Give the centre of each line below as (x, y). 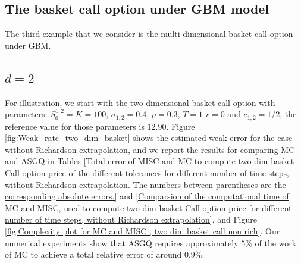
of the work (276, 242)
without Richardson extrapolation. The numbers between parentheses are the (145, 184)
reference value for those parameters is (75, 126)
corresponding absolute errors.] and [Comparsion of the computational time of (147, 196)
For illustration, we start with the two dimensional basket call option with (140, 102)
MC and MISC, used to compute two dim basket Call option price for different (148, 207)
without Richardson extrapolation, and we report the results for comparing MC (150, 149)
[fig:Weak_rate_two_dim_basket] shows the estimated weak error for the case (149, 138)
